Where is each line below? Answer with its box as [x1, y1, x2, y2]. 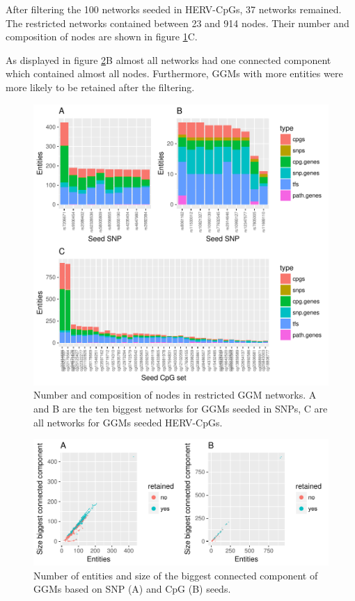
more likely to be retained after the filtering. [6, 79, 195, 94]
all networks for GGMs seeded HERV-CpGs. [33, 415, 223, 429]
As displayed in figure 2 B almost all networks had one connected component [6, 52, 331, 67]
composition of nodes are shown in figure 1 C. [6, 29, 198, 44]
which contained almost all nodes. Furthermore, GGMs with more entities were [6, 66, 343, 81]
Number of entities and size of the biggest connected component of [33, 568, 318, 582]
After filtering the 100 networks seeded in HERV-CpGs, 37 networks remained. [6, 2, 342, 16]
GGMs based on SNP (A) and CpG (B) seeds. [33, 582, 231, 596]
